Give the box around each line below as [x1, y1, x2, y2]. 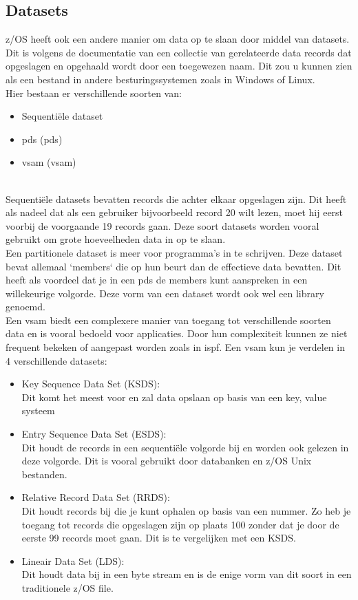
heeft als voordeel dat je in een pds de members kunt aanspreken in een [6, 272, 308, 287]
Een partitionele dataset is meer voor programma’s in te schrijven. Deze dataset [6, 245, 343, 259]
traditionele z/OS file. [21, 580, 114, 594]
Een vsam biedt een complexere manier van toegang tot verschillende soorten [6, 312, 331, 327]
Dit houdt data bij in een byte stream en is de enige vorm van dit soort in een [21, 567, 352, 581]
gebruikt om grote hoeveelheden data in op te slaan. [6, 232, 226, 246]
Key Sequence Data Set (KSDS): [21, 376, 160, 391]
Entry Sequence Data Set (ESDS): [21, 427, 167, 441]
